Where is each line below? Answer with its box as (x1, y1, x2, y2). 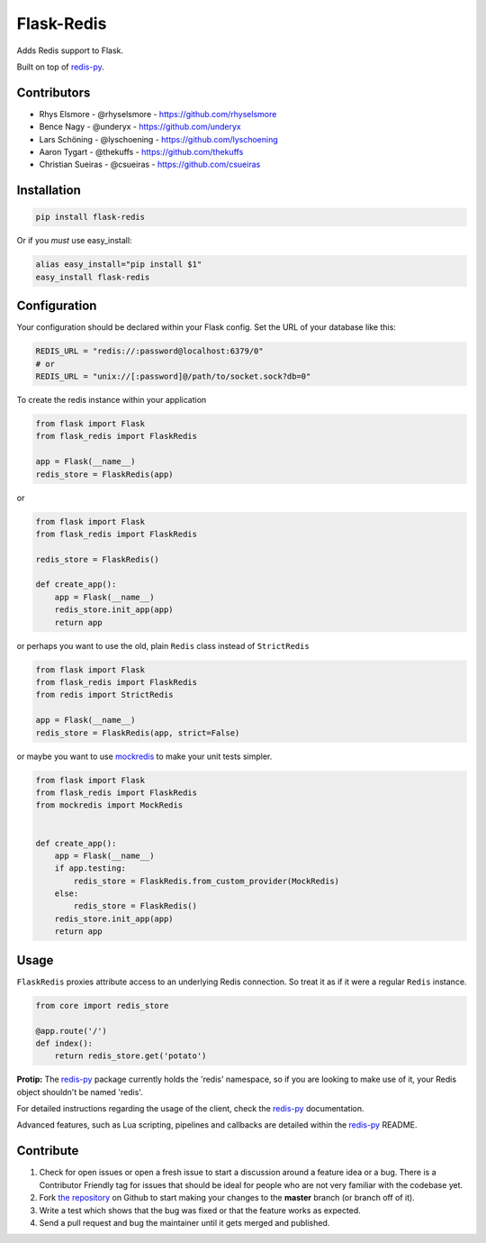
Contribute (16, 1143, 79, 1158)
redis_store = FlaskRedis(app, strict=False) (35, 727, 240, 738)
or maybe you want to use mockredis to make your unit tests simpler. (16, 751, 273, 762)
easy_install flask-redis (35, 271, 150, 282)
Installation (16, 183, 81, 198)
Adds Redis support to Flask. (16, 45, 123, 56)
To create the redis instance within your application (16, 395, 207, 406)
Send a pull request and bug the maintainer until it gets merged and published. (39, 1217, 330, 1228)
